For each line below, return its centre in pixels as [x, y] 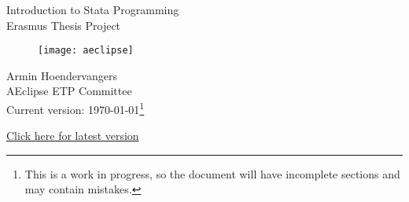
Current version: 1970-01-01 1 [76, 108]
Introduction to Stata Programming [93, 9]
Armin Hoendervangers [62, 75]
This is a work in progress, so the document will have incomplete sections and [212, 173]
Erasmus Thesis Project [64, 25]
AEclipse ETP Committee [69, 91]
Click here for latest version [73, 136]
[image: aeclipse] [86, 51]
